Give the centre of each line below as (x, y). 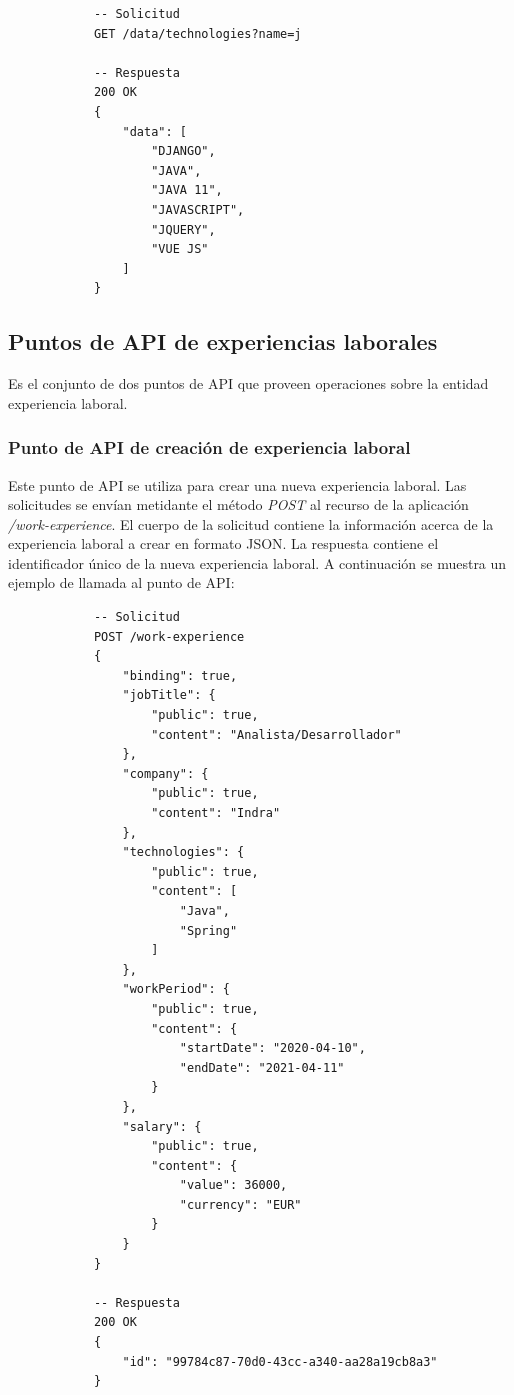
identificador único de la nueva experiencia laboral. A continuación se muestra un (257, 562)
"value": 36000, (233, 1185)
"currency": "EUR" (240, 1204)
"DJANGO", (183, 151)
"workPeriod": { (176, 989)
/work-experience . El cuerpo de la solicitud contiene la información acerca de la (251, 523)
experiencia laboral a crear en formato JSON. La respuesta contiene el (223, 543)
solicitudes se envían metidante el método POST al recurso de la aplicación (238, 504)
